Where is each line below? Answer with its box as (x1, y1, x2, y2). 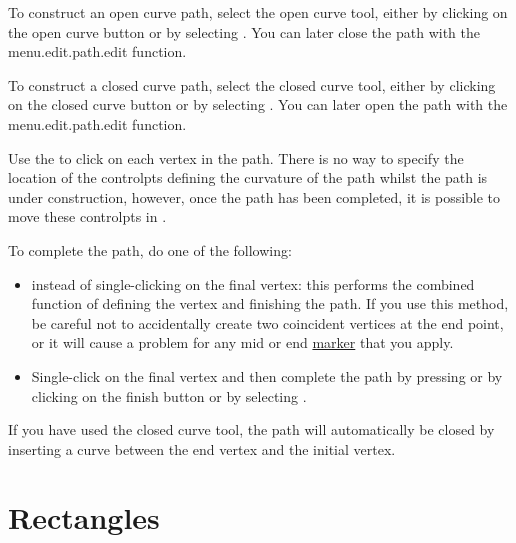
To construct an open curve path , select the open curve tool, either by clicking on (8, 2, 508, 22)
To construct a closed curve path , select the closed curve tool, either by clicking (8, 74, 496, 95)
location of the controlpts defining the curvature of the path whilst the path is (8, 167, 488, 188)
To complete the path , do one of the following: (8, 239, 292, 260)
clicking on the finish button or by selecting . (31, 385, 307, 406)
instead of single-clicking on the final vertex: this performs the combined (31, 273, 475, 294)
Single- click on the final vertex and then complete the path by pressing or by (31, 365, 503, 386)
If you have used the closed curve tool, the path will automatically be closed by (8, 419, 495, 440)
